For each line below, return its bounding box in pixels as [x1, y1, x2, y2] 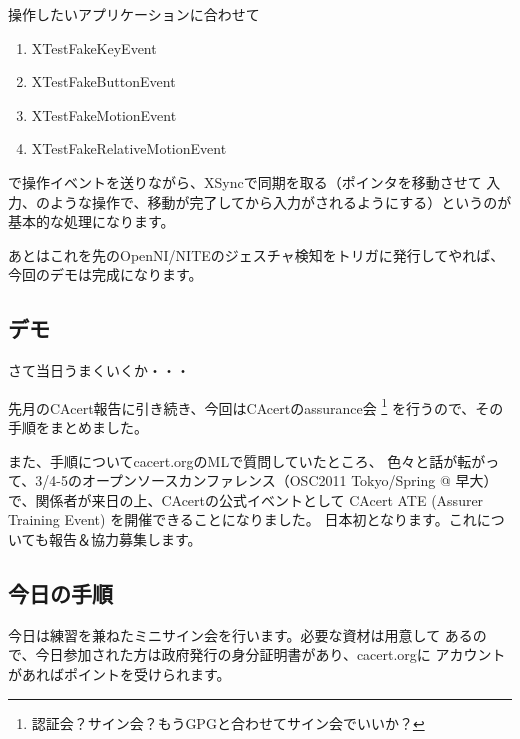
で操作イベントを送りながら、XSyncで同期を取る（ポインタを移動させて [8, 171, 482, 192]
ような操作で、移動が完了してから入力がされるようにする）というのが [49, 191, 512, 212]
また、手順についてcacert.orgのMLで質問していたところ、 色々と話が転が [8, 450, 486, 471]
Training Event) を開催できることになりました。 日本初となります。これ [8, 509, 477, 530]
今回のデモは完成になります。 [8, 264, 203, 285]
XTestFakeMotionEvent [31, 104, 177, 125]
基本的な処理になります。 [8, 211, 175, 232]
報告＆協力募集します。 [48, 528, 202, 549]
